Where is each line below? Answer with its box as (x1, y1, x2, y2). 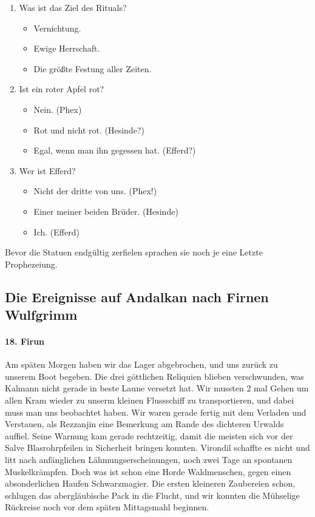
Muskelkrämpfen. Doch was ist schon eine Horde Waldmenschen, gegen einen (5, 465, 291, 478)
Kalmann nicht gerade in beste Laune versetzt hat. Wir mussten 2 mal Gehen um (5, 382, 309, 394)
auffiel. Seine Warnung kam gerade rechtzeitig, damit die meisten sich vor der (5, 429, 293, 442)
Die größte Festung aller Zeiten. (33, 62, 152, 75)
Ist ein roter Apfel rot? (19, 83, 104, 95)
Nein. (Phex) (33, 103, 82, 115)
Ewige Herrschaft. (33, 42, 100, 55)
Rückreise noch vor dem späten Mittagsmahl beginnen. (5, 501, 209, 513)
